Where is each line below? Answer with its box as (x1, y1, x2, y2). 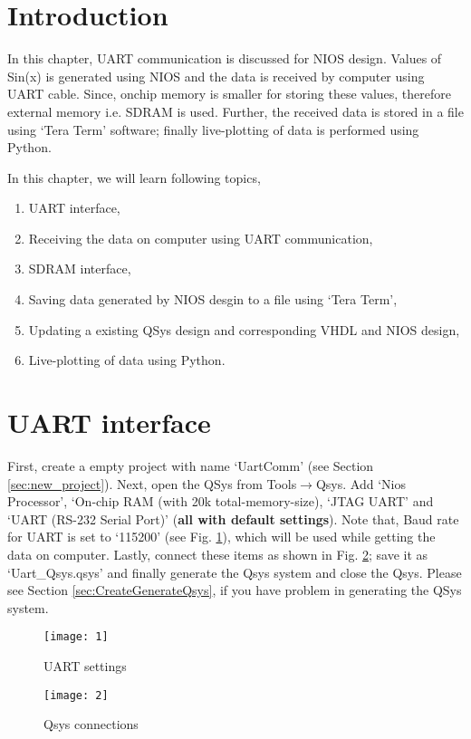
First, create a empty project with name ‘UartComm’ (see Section (7, 456, 374, 475)
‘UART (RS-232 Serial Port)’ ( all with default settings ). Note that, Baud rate (7, 509, 459, 528)
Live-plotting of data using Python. (28, 350, 226, 369)
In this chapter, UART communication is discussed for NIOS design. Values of (7, 49, 442, 68)
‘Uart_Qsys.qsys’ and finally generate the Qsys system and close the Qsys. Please (7, 562, 462, 581)
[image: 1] (43, 630, 109, 644)
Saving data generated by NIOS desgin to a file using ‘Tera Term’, (28, 290, 398, 309)
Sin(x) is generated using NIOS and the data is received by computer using (7, 66, 425, 85)
